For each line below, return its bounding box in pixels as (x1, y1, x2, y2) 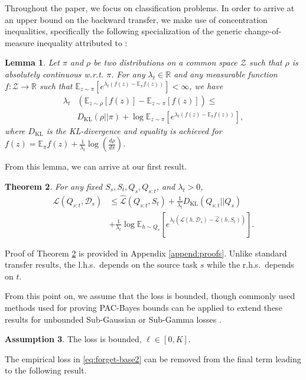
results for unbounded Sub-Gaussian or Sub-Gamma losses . (5, 313, 222, 325)
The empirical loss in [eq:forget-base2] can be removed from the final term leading (5, 352, 301, 365)
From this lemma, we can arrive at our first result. (5, 160, 187, 173)
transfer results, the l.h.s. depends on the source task (5, 258, 198, 271)
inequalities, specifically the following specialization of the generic (5, 25, 242, 37)
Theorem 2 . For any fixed (5, 180, 103, 192)
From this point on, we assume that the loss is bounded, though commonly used (5, 290, 295, 302)
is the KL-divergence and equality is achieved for (46, 124, 222, 137)
